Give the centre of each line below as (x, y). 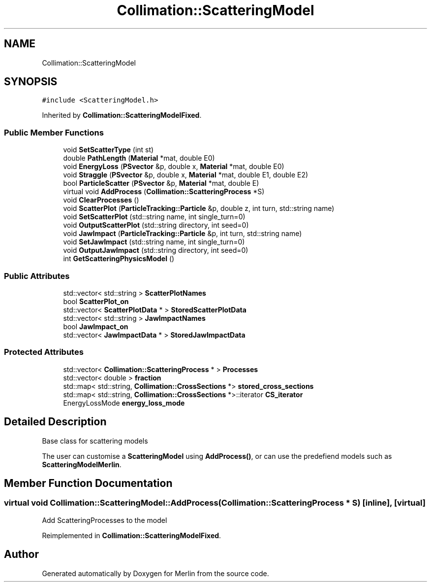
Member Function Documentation (88, 483)
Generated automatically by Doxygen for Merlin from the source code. (155, 573)
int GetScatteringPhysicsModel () (119, 259)
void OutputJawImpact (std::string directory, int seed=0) (156, 250)
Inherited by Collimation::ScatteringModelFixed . (122, 115)
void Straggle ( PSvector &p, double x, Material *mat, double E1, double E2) (186, 175)
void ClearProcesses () (101, 200)
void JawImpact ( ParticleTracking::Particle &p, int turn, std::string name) (183, 234)
